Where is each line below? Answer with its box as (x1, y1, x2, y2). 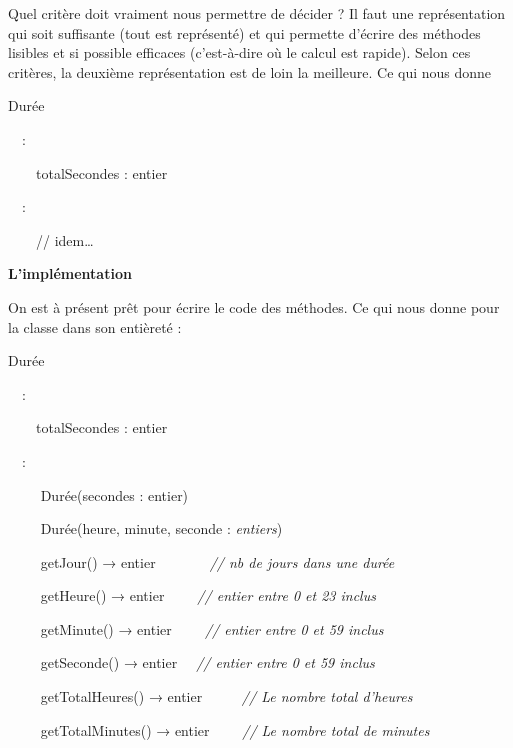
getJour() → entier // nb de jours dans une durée (40, 551, 395, 572)
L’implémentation (8, 263, 132, 284)
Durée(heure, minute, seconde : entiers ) (40, 518, 283, 539)
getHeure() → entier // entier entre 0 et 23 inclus (40, 585, 376, 606)
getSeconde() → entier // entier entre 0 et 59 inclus (40, 652, 375, 673)
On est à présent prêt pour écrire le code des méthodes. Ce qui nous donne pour (8, 296, 500, 317)
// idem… (35, 229, 94, 250)
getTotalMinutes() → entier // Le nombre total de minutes (40, 719, 430, 740)
